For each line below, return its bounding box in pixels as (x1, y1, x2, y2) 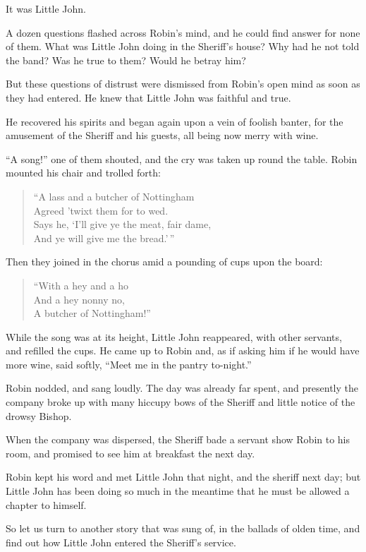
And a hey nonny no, (33, 292, 125, 306)
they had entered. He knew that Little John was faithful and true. (6, 90, 291, 104)
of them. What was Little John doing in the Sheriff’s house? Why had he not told (6, 39, 360, 54)
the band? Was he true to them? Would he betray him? (6, 52, 246, 67)
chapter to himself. (6, 497, 87, 512)
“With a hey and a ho (33, 277, 128, 292)
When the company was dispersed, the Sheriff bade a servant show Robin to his (6, 432, 350, 447)
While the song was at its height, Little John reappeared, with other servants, (6, 329, 342, 344)
